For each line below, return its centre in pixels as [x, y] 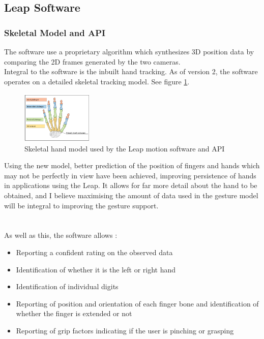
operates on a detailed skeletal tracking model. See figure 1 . [97, 81]
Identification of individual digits [67, 286]
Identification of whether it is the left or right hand [96, 269]
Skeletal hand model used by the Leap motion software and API [125, 148]
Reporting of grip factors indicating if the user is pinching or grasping [125, 330]
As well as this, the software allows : [61, 235]
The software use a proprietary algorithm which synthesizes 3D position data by [129, 51]
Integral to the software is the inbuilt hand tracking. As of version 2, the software [131, 71]
